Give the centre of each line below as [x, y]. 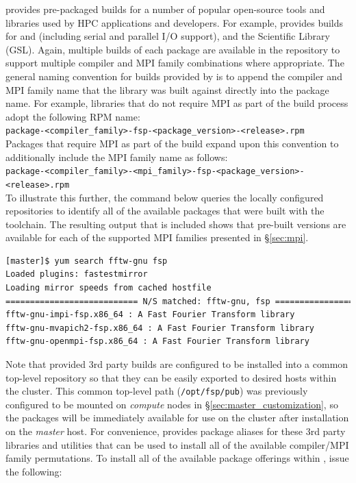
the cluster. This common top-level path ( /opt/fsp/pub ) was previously [157, 391]
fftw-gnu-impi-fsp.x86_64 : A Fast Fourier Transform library [150, 315]
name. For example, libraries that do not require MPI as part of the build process [177, 103]
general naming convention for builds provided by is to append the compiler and [174, 76]
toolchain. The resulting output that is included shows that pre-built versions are [176, 224]
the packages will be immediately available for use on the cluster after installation [177, 418]
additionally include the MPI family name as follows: [117, 157]
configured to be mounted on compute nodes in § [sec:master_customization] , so [172, 404]
